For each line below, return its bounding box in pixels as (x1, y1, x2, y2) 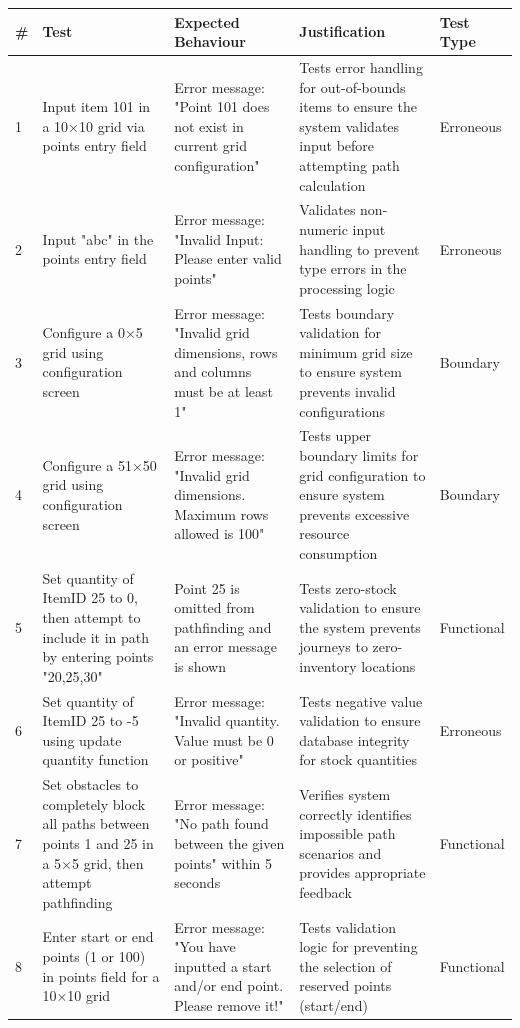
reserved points (299, 975, 392, 996)
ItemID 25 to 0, (42, 587, 138, 608)
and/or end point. (174, 975, 284, 996)
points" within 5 (174, 852, 273, 873)
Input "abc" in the (42, 228, 154, 249)
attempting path (299, 154, 400, 175)
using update (42, 729, 122, 750)
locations (361, 655, 416, 676)
